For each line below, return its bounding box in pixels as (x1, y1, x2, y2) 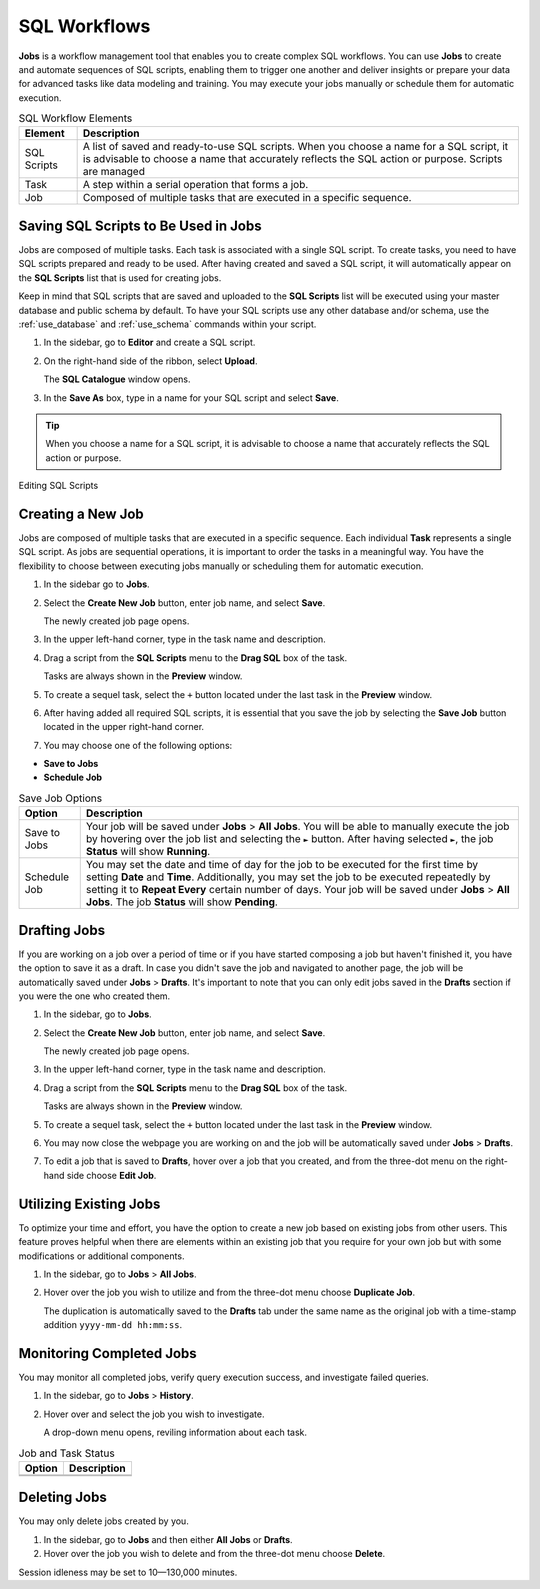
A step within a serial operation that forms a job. (82, 178, 309, 192)
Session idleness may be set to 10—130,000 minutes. (18, 1566, 238, 1578)
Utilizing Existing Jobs (18, 1195, 161, 1212)
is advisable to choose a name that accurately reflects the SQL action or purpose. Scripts (82, 152, 503, 166)
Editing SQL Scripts (18, 480, 99, 492)
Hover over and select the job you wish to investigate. (43, 1408, 265, 1420)
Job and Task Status (18, 1446, 115, 1460)
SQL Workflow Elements (18, 111, 133, 125)
